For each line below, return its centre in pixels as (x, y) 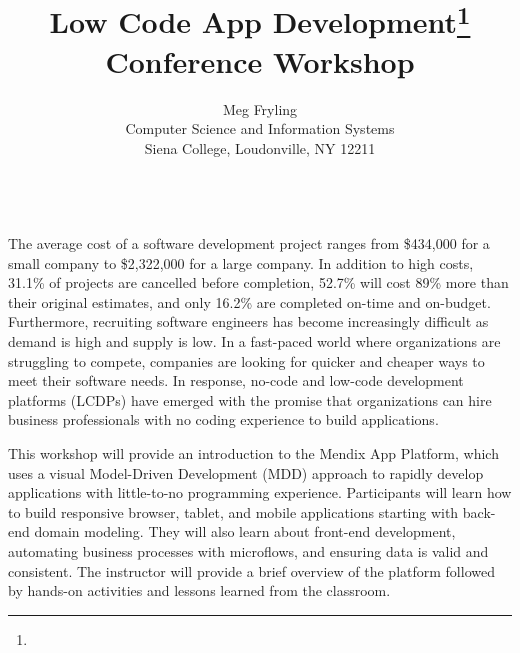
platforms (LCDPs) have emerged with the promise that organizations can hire (250, 399)
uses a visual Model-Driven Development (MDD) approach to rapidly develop (246, 472)
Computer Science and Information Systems (260, 128)
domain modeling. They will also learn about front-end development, (245, 531)
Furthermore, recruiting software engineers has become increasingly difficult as (248, 321)
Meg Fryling (260, 108)
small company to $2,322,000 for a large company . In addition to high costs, (241, 262)
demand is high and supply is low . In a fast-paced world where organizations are (254, 340)
